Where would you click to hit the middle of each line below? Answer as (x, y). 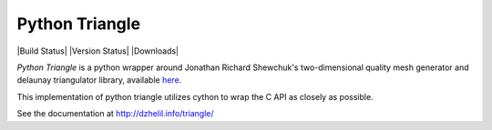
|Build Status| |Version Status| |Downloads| (98, 51)
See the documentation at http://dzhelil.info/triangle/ (115, 114)
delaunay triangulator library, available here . (99, 80)
